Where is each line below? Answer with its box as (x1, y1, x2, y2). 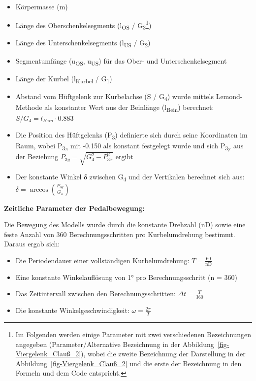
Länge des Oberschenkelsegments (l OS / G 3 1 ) (15, 18, 152, 32)
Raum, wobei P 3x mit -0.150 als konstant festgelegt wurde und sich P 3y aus (15, 140, 244, 152)
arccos (30, 186, 48, 193)
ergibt (115, 151, 133, 162)
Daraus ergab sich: (4, 239, 60, 249)
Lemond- (216, 91, 243, 101)
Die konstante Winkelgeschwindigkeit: (15, 305, 129, 315)
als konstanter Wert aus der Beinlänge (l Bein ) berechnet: (44, 102, 214, 113)
